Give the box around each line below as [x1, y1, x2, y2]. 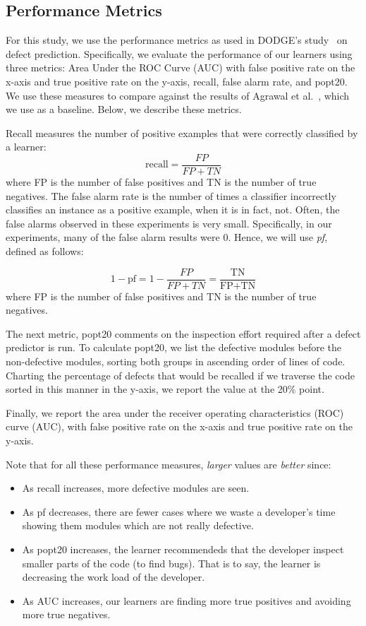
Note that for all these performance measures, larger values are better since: [6, 456, 331, 471]
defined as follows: [6, 243, 84, 258]
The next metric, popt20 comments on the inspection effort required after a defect [6, 326, 361, 341]
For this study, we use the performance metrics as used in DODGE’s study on [6, 33, 348, 47]
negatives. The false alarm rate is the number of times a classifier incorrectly [6, 188, 336, 203]
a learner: [6, 139, 47, 154]
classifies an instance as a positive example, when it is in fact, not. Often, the [6, 202, 340, 217]
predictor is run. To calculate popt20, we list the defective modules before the [6, 340, 341, 355]
